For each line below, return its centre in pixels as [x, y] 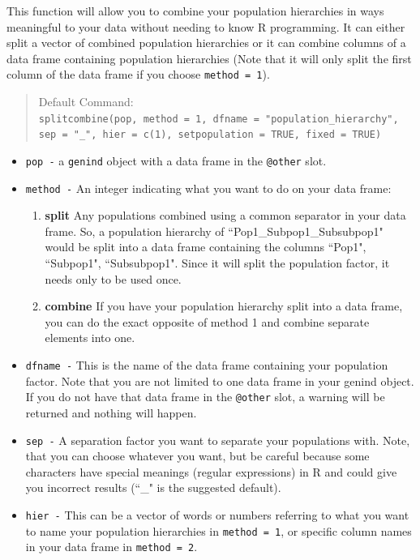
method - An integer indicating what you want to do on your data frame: [208, 188]
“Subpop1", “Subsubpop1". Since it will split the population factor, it [217, 263]
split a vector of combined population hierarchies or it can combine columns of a [206, 43]
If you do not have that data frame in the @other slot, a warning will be [205, 397]
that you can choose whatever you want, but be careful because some [197, 456]
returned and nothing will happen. [111, 412]
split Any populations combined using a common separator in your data [225, 215]
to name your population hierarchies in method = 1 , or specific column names [219, 530]
